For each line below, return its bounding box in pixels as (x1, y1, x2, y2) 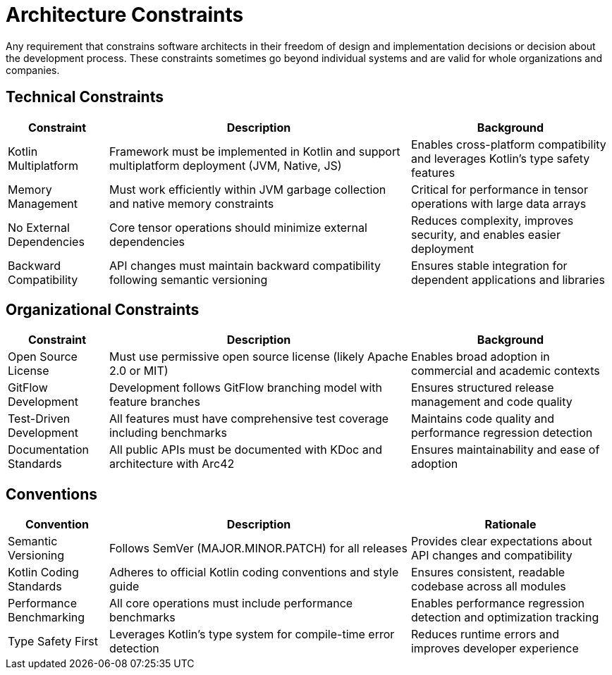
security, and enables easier (410, 227, 561, 242)
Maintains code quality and (410, 411, 554, 426)
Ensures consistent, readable (410, 565, 565, 580)
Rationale (484, 517, 537, 532)
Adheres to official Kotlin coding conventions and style (109, 565, 399, 580)
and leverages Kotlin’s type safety (410, 151, 590, 166)
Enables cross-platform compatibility (410, 137, 606, 151)
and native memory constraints (109, 196, 274, 211)
